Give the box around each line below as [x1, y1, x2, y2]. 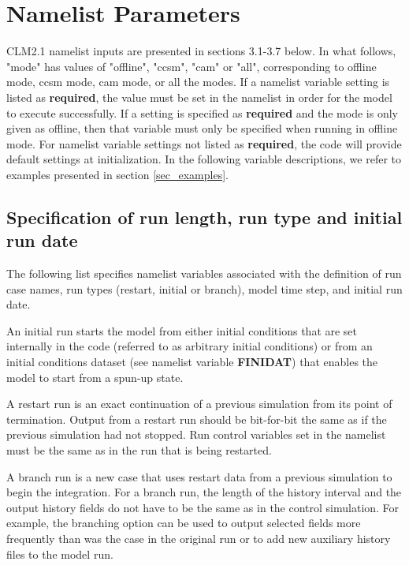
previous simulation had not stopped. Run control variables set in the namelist [6, 426, 386, 443]
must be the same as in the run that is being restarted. [6, 442, 272, 458]
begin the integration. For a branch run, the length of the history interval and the [6, 484, 402, 500]
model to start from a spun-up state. [6, 369, 184, 385]
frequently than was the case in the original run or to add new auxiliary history [6, 529, 391, 546]
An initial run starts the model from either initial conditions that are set [6, 322, 358, 339]
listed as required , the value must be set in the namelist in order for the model [6, 88, 392, 105]
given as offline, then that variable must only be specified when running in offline [6, 120, 398, 137]
